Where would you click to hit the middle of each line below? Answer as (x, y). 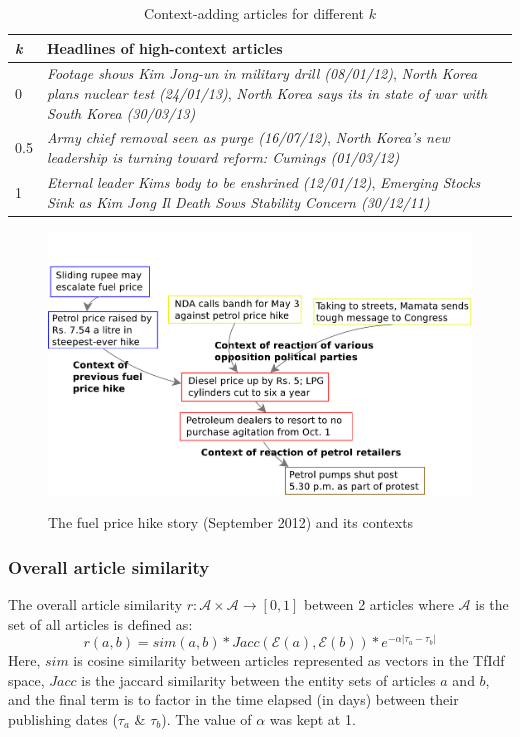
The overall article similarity (95, 604)
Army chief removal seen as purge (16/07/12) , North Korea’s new (248, 137)
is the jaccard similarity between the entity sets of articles (258, 679)
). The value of (206, 719)
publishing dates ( (63, 719)
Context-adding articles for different (254, 13)
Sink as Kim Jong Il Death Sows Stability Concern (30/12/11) (238, 201)
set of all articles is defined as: (100, 623)
